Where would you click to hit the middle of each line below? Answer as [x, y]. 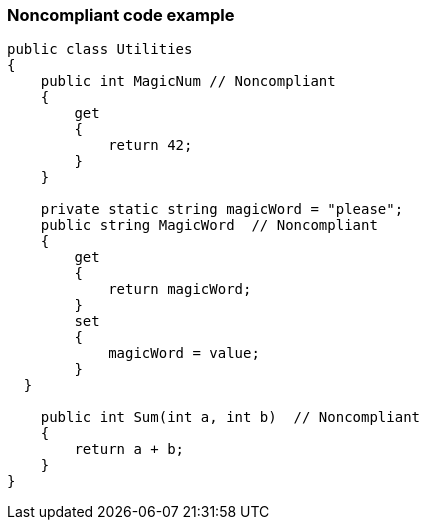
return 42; [150, 145]
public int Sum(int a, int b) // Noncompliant [230, 417]
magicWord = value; [184, 353]
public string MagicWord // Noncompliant [209, 225]
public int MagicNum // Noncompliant [188, 81]
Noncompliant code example [121, 15]
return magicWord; [180, 289]
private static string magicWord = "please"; [222, 209]
